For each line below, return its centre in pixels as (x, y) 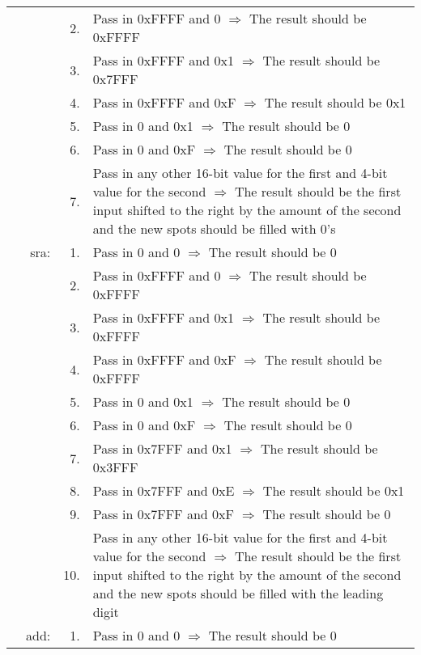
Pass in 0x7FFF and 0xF (163, 514)
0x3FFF (115, 467)
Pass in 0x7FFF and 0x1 (162, 448)
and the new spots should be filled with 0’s (214, 228)
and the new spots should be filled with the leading (238, 593)
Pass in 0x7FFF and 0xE (164, 490)
